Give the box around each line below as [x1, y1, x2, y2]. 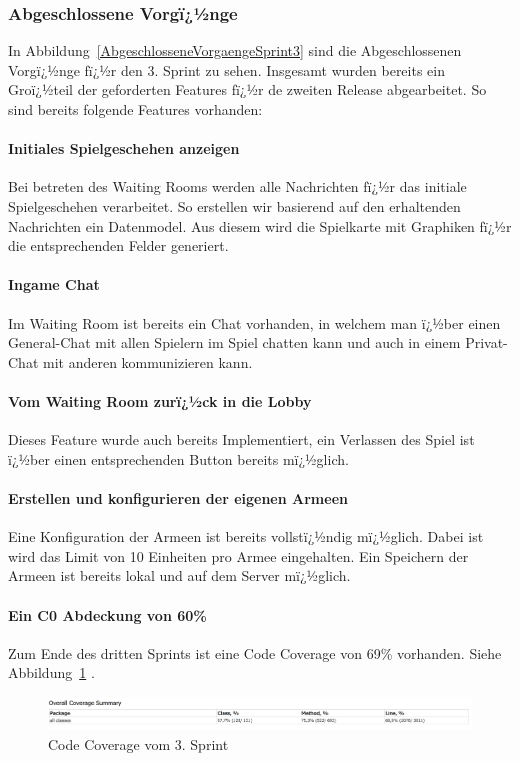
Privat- [465, 332, 508, 353]
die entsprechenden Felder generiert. [8, 235, 229, 256]
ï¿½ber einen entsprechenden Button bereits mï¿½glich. [8, 448, 349, 469]
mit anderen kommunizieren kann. [42, 351, 253, 372]
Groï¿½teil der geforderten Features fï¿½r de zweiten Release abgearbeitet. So [8, 79, 487, 100]
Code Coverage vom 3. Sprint [48, 734, 229, 755]
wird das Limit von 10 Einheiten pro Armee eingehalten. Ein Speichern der [8, 545, 469, 566]
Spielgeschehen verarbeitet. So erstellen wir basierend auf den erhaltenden [8, 195, 461, 216]
